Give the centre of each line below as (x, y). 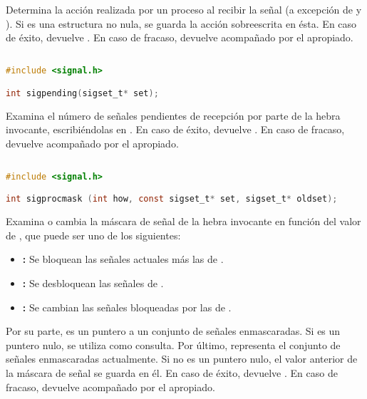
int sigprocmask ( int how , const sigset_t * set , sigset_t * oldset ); (172, 199)
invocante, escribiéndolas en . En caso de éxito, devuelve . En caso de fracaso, (175, 129)
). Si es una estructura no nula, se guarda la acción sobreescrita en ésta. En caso (181, 23)
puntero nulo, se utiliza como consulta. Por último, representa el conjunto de (173, 344)
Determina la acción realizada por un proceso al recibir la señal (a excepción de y (184, 9)
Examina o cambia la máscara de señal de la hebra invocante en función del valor (183, 221)
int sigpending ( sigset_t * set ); (82, 93)
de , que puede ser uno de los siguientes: (93, 235)
